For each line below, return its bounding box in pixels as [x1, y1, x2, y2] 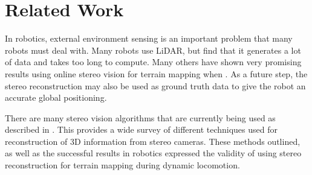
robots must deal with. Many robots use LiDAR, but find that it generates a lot [5, 43, 301, 56]
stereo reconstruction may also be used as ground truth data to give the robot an [5, 79, 306, 92]
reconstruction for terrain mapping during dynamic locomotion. [5, 159, 240, 171]
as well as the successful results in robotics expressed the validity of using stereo [5, 147, 302, 159]
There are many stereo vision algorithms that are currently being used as [5, 111, 276, 124]
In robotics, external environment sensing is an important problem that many [5, 32, 293, 45]
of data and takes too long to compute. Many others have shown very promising [5, 56, 302, 68]
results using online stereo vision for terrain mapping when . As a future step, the [5, 67, 308, 80]
